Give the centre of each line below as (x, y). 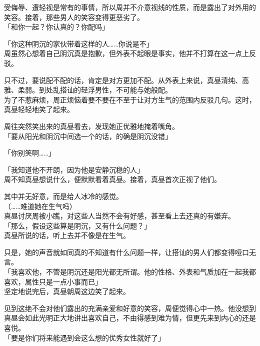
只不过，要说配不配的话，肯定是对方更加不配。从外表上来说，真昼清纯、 (123, 80)
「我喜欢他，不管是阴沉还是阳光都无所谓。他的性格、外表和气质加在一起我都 (130, 272)
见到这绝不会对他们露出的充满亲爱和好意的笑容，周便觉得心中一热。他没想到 (130, 308)
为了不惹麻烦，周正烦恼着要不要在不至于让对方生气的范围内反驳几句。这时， (130, 99)
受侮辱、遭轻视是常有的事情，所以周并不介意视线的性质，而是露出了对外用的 (130, 7)
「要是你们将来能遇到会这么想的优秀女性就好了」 (84, 337)
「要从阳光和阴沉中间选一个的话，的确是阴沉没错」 (88, 136)
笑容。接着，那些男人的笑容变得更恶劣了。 (74, 17)
